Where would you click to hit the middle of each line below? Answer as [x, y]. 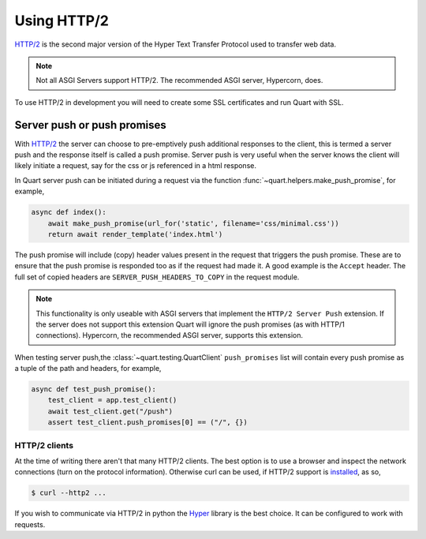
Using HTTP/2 [62, 21]
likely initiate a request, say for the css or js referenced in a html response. [135, 166]
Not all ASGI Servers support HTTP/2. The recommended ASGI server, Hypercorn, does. [179, 80]
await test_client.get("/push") [110, 411]
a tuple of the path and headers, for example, [88, 369]
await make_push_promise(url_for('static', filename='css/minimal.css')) [193, 223]
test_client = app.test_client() [112, 400]
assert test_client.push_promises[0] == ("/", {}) [148, 423]
